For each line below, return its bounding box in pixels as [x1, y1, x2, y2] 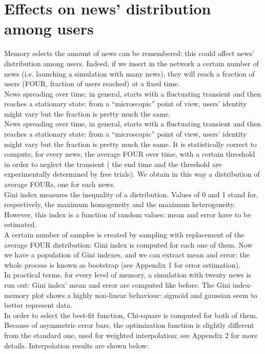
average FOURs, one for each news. [4, 179, 115, 190]
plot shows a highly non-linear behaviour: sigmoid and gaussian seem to [32, 289, 257, 300]
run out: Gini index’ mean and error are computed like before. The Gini [4, 279, 231, 290]
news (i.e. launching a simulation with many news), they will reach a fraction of [4, 68, 255, 79]
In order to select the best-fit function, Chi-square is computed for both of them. [4, 309, 258, 320]
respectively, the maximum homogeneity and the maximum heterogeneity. [4, 199, 236, 210]
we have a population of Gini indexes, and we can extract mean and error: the [4, 249, 250, 260]
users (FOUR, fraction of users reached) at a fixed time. [4, 78, 180, 89]
